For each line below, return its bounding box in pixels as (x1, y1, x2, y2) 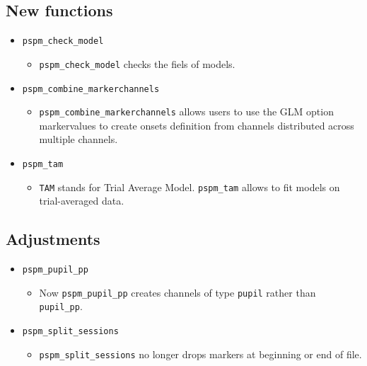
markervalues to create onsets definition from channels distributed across (39, 118, 354, 132)
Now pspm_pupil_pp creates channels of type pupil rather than (39, 285, 316, 299)
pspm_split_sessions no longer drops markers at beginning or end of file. (39, 346, 362, 361)
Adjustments (6, 228, 100, 250)
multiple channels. (39, 132, 118, 147)
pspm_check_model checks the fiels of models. (39, 56, 235, 71)
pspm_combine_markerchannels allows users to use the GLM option (39, 104, 334, 119)
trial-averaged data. (39, 193, 124, 208)
